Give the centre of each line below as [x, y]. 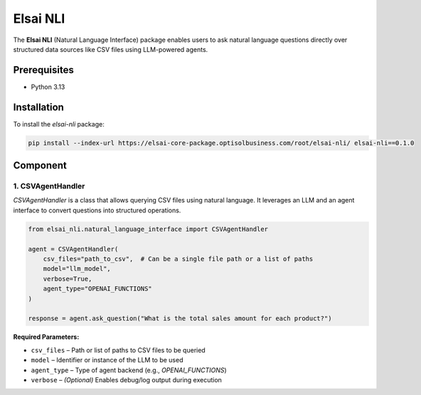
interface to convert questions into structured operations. [97, 210]
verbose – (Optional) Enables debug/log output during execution [126, 379]
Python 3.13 [48, 87]
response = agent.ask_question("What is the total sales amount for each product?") [180, 319]
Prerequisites [43, 70]
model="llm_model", [77, 269]
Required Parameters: [46, 337]
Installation [38, 107]
